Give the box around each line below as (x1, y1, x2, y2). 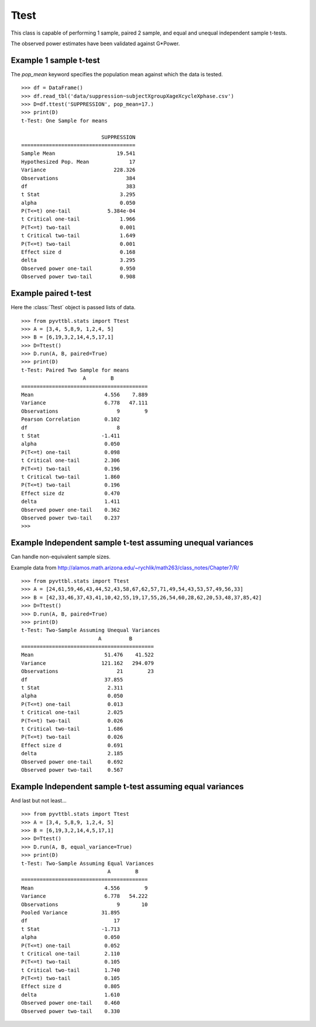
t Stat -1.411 (21, 432, 120, 439)
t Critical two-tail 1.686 (21, 725, 123, 732)
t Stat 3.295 (21, 191, 136, 198)
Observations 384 (21, 175, 136, 181)
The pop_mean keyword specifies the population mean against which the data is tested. (11, 70, 224, 77)
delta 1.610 (21, 991, 120, 998)
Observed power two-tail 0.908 (21, 273, 136, 280)
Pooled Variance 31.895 (21, 909, 120, 915)
